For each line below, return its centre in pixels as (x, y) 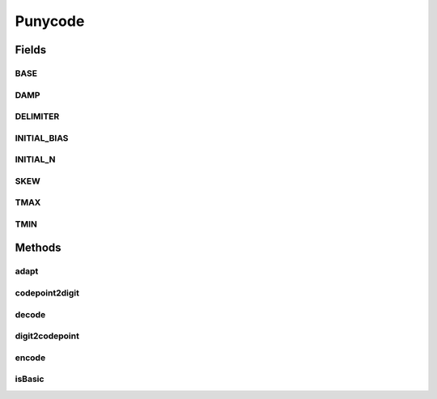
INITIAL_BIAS (42, 138)
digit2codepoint (47, 336)
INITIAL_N (35, 159)
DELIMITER (37, 117)
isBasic (30, 379)
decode (30, 314)
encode (30, 358)
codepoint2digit (47, 293)
